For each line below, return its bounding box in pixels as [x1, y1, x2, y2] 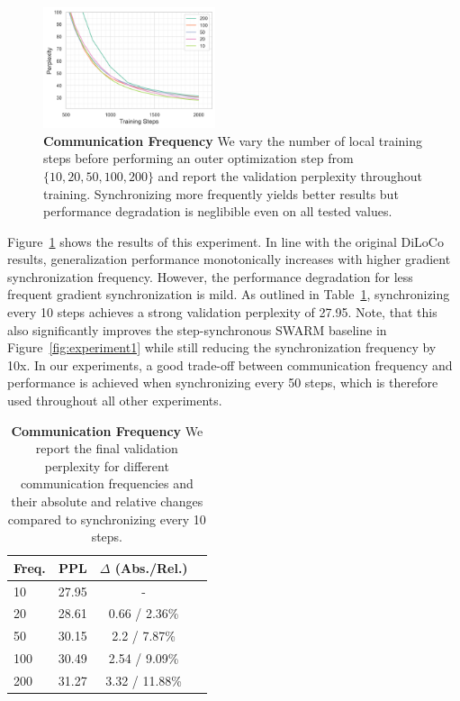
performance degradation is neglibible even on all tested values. [43, 202, 392, 221]
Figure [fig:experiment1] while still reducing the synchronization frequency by [7, 338, 437, 357]
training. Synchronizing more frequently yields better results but [43, 184, 399, 203]
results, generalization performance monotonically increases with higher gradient [7, 250, 451, 269]
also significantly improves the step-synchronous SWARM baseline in [7, 320, 387, 339]
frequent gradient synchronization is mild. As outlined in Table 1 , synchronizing [7, 285, 450, 304]
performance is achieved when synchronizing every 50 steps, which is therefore [7, 373, 438, 392]
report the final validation [35, 439, 178, 458]
